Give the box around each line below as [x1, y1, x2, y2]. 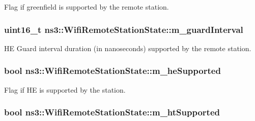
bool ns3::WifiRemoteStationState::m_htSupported [4, 106, 220, 118]
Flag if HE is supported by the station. [4, 84, 126, 95]
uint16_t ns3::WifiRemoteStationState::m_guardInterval [4, 23, 243, 35]
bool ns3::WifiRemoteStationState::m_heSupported [4, 64, 221, 77]
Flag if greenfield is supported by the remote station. [4, 2, 169, 12]
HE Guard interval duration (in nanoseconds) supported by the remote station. [4, 43, 251, 53]
